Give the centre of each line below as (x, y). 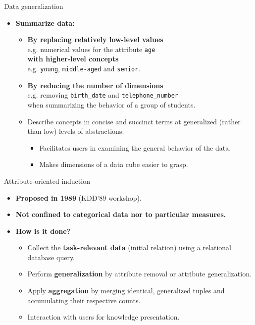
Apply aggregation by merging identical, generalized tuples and (126, 291)
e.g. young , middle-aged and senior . (84, 69)
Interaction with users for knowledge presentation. (103, 317)
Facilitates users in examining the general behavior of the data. (135, 147)
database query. (51, 257)
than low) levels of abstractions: (76, 131)
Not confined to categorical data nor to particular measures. (121, 214)
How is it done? (43, 231)
